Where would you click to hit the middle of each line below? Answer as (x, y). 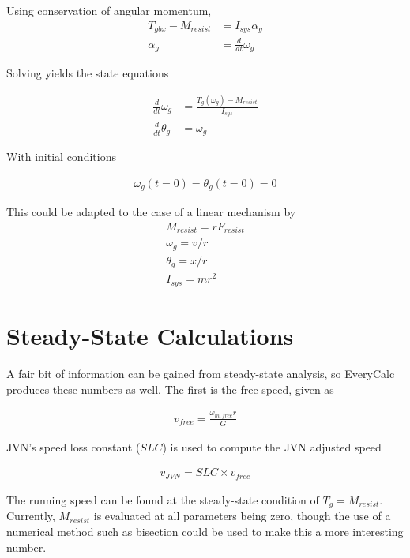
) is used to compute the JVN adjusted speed (272, 446)
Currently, (31, 516)
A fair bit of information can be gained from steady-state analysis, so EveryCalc (201, 374)
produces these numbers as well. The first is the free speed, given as (170, 389)
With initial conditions (61, 157)
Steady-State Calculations (150, 336)
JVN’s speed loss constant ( (73, 446)
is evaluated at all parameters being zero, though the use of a (242, 516)
